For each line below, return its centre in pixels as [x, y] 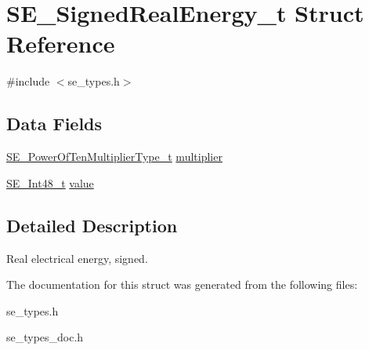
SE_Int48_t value [50, 182]
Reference [61, 44]
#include [28, 81]
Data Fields [54, 124]
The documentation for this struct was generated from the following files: [182, 284]
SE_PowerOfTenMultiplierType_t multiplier [114, 157]
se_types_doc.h [45, 337]
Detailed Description [92, 225]
